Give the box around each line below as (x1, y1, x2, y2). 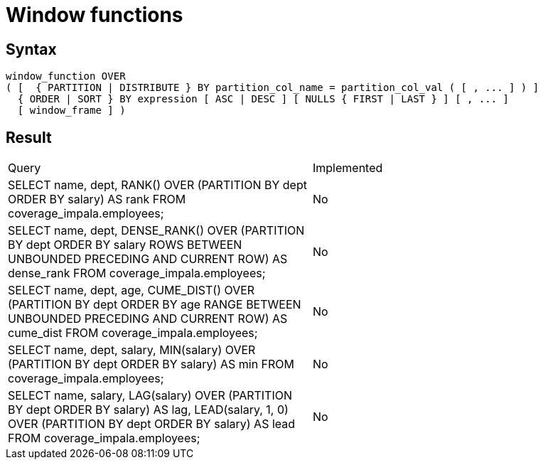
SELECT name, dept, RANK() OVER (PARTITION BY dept (8, 178, 307, 193)
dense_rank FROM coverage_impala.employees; (8, 266, 266, 281)
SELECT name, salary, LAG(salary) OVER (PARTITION (8, 388, 293, 403)
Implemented (313, 161, 383, 176)
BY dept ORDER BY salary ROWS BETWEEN (8, 237, 242, 252)
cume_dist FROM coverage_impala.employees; (8, 326, 258, 341)
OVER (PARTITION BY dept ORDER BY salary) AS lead (8, 417, 296, 432)
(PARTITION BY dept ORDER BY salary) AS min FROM (8, 357, 295, 372)
